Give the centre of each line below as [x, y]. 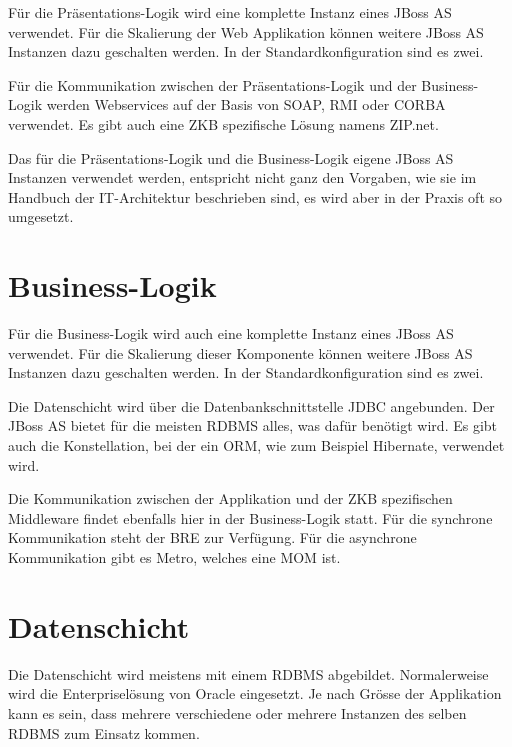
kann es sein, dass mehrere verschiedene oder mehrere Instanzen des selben [237, 712]
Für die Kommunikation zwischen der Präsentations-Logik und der [212, 84]
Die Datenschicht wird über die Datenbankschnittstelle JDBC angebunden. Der [251, 405]
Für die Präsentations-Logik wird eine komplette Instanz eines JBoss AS [230, 12]
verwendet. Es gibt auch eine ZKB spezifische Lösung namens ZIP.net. [223, 123]
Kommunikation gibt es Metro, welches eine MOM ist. [174, 557]
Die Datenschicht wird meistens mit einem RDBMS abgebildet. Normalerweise [248, 673]
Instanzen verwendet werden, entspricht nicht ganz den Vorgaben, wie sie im [242, 177]
